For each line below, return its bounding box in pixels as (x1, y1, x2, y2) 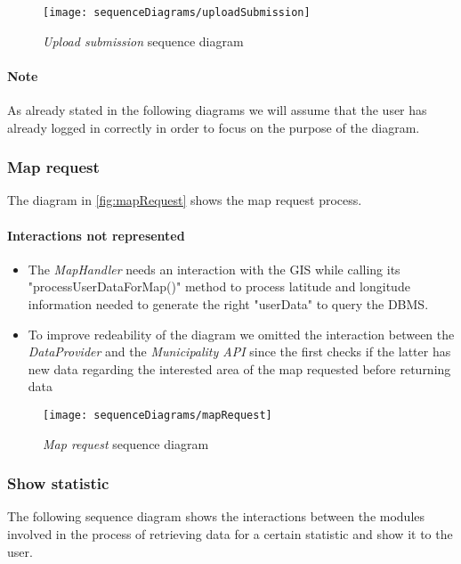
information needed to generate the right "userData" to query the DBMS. (28, 295, 429, 314)
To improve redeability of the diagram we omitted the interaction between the (28, 324, 455, 343)
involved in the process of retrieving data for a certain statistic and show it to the (7, 525, 453, 544)
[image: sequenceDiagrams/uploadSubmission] (43, 6, 311, 19)
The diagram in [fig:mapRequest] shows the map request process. (7, 191, 362, 209)
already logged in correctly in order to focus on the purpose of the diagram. (7, 118, 420, 136)
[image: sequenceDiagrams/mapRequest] (43, 409, 272, 421)
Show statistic (7, 472, 109, 495)
